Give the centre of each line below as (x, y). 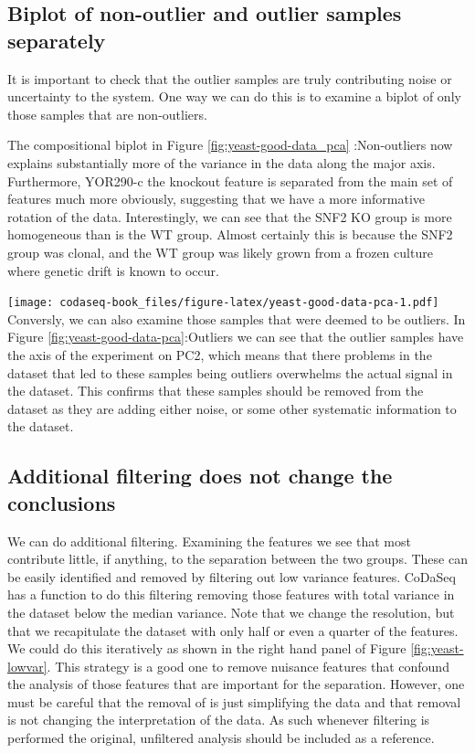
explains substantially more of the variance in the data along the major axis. (222, 162)
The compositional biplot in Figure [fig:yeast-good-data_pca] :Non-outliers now (230, 145)
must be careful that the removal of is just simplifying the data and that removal (234, 701)
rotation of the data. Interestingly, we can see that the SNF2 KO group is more (230, 216)
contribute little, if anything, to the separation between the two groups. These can (237, 559)
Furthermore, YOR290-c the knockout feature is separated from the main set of (230, 180)
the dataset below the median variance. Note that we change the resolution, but (231, 612)
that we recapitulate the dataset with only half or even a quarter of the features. (233, 630)
